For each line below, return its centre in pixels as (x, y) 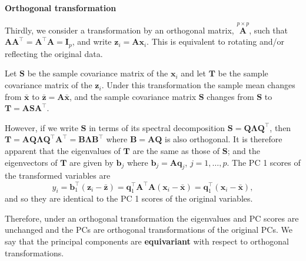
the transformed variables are (58, 175)
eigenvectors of (31, 162)
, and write (92, 41)
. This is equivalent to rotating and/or (216, 41)
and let (193, 73)
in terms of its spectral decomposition (157, 127)
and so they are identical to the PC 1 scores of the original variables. (129, 198)
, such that (269, 30)
